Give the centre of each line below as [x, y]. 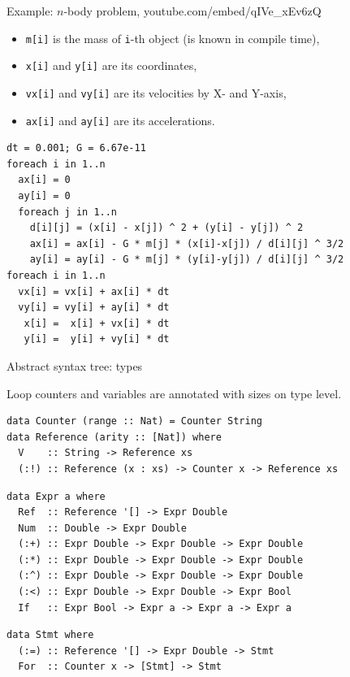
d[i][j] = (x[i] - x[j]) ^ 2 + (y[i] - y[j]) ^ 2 [166, 228]
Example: [30, 11]
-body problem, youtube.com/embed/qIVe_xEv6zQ [192, 11]
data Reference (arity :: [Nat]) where [114, 437]
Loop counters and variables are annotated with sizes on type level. [174, 393]
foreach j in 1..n [68, 212]
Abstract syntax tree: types [75, 365]
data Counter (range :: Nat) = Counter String [134, 421]
